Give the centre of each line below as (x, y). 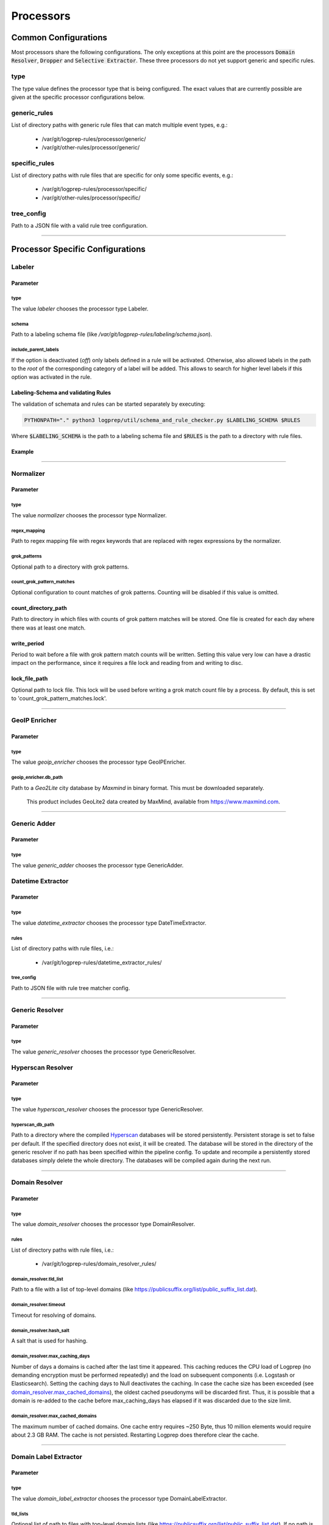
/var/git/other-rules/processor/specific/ (91, 198)
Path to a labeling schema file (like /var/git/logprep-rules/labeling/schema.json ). (112, 334)
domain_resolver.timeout (38, 1305)
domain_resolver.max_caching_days (51, 1356)
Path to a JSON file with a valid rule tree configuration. (80, 225)
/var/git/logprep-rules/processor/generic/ (94, 139)
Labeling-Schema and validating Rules (61, 393)
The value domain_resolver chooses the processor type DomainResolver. (103, 1224)
